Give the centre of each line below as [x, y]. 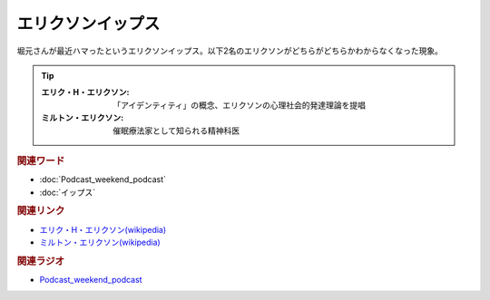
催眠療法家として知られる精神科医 [176, 131]
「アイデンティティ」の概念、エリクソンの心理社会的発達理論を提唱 [240, 105]
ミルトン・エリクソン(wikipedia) [100, 242]
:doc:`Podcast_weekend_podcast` [103, 179]
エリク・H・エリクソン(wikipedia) [103, 229]
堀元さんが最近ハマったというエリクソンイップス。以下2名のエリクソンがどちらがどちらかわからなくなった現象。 [230, 51]
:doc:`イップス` [68, 192]
